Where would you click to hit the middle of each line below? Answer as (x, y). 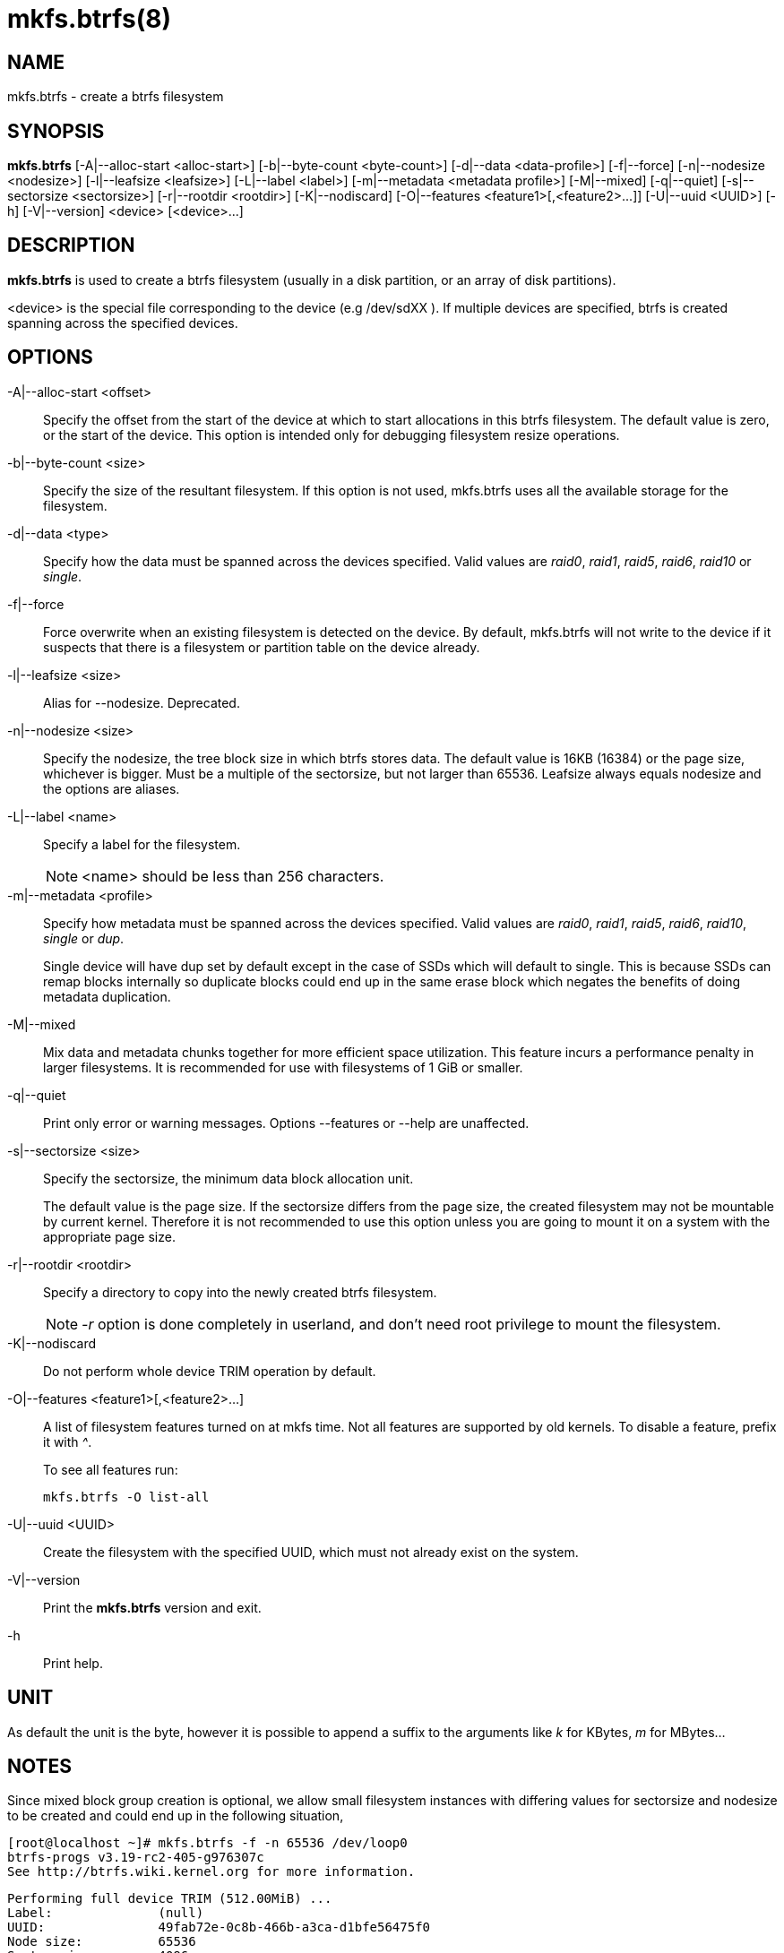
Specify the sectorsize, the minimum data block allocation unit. (228, 1178)
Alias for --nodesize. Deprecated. (142, 702)
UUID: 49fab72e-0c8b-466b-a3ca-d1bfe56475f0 (219, 1927)
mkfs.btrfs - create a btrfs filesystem (116, 97)
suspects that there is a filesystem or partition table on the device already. (262, 647)
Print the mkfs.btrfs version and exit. (152, 1607)
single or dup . (84, 938)
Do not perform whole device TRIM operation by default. (210, 1371)
